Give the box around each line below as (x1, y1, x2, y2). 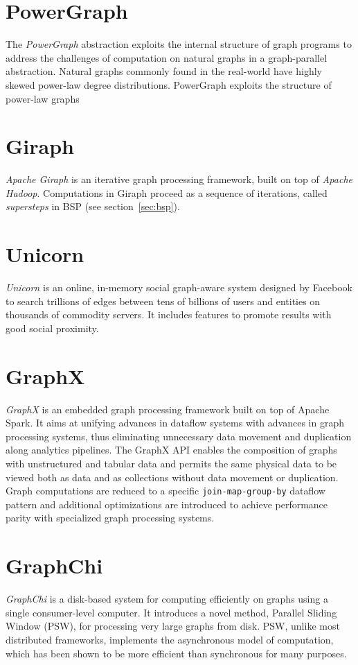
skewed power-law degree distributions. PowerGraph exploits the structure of (6, 77, 332, 92)
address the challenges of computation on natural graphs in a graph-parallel (6, 50, 328, 64)
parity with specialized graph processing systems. (6, 510, 215, 525)
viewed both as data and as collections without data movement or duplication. (6, 469, 339, 484)
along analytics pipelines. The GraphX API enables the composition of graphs (6, 442, 337, 457)
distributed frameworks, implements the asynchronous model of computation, (6, 632, 334, 646)
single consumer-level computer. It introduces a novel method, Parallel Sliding (6, 605, 337, 619)
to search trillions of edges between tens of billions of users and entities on (6, 293, 321, 308)
